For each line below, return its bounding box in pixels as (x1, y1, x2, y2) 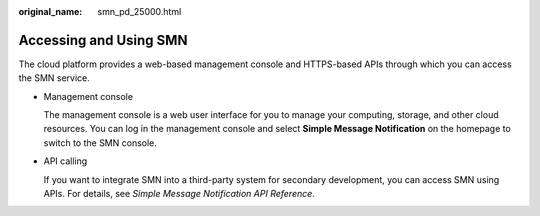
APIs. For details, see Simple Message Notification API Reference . (43, 188, 315, 200)
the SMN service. (18, 72, 90, 84)
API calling (43, 155, 88, 167)
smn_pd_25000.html (97, 6, 182, 17)
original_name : (18, 6, 83, 17)
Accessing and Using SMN (18, 31, 188, 49)
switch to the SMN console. (43, 136, 157, 149)
